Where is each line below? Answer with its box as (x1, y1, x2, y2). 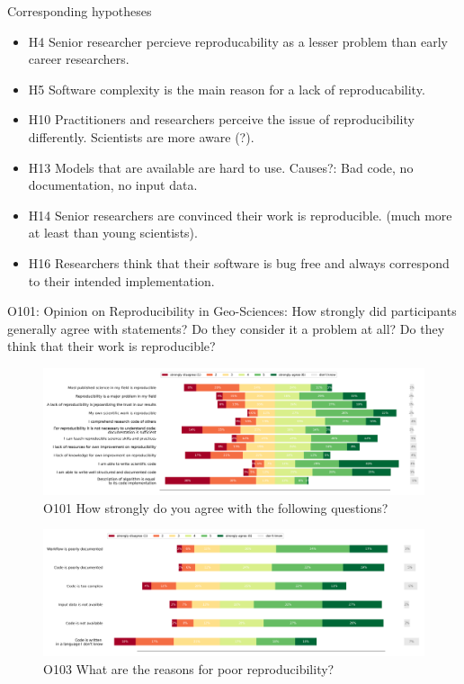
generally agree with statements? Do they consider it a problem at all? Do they (7, 319, 445, 337)
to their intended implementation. (28, 271, 215, 290)
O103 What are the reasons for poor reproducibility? (43, 660, 335, 679)
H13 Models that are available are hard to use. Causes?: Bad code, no (28, 157, 414, 176)
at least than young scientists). (28, 223, 198, 242)
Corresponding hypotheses (7, 2, 152, 20)
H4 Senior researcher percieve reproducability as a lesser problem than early (28, 31, 448, 50)
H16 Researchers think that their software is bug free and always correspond (28, 253, 450, 272)
